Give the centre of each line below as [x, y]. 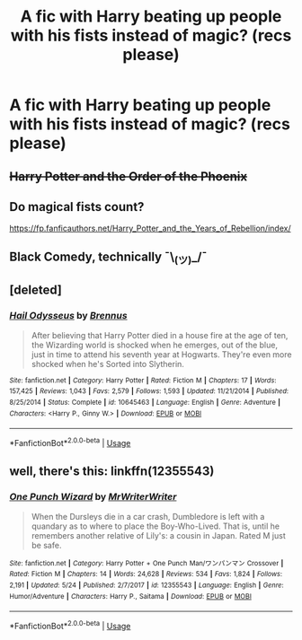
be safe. [46, 545]
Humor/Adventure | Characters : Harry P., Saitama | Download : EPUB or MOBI [130, 596]
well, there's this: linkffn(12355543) [112, 472]
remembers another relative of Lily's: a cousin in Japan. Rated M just [158, 535]
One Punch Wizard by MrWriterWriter [93, 497]
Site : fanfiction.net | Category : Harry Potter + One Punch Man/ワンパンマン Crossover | [147, 563]
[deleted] [36, 290]
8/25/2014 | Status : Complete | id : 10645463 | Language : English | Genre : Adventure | [145, 402]
